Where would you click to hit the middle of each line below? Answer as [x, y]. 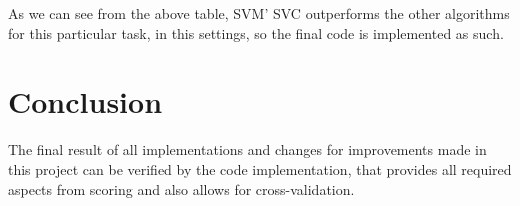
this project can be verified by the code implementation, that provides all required [260, 168]
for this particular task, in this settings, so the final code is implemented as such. [256, 32]
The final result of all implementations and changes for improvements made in [247, 149]
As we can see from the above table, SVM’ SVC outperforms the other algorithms [259, 13]
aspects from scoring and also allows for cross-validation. [181, 188]
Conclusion [85, 101]
